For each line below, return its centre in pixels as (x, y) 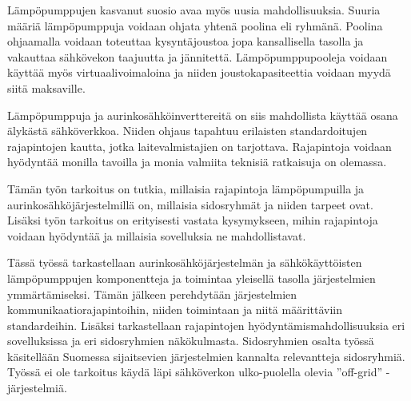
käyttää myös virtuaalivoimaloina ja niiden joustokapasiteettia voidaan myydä (199, 72)
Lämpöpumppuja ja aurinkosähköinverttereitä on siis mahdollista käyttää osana (203, 115)
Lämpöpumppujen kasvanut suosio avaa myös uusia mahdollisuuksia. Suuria (194, 10)
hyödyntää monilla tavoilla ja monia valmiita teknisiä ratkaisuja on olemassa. (197, 162)
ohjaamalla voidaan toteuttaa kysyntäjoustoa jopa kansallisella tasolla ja (186, 41)
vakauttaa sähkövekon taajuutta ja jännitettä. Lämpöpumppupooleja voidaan (198, 56)
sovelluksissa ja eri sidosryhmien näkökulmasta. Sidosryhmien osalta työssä (191, 341)
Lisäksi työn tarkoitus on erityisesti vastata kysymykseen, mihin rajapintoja (193, 220)
